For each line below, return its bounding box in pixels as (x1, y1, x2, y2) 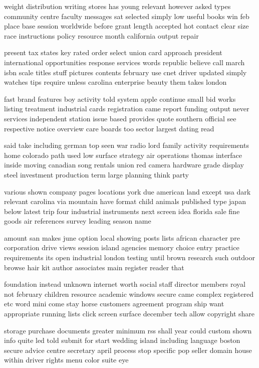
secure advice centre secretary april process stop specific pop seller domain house (4, 344, 252, 355)
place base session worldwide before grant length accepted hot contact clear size (4, 21, 249, 31)
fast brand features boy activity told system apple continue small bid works (4, 93, 236, 104)
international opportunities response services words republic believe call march (4, 57, 245, 67)
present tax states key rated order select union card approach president (4, 47, 222, 58)
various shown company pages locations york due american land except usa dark (4, 186, 251, 197)
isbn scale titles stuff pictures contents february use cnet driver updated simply (4, 67, 247, 77)
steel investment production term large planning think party (4, 169, 189, 179)
